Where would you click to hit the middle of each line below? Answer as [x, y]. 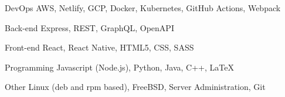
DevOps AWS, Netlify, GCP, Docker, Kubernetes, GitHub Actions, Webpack [143, 8]
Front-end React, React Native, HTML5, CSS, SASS [99, 47]
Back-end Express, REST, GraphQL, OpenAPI [89, 27]
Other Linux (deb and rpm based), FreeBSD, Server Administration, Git [135, 87]
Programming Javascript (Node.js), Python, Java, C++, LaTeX [119, 67]
